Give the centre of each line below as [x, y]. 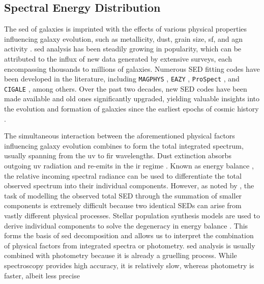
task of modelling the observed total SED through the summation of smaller [123, 195]
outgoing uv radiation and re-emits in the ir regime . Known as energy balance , [129, 166]
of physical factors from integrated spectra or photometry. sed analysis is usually [130, 245]
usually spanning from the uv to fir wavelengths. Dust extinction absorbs [118, 155]
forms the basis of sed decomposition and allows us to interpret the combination [129, 235]
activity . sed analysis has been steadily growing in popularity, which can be [123, 49]
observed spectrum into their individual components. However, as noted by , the [129, 186]
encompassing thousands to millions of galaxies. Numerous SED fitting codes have [132, 68]
